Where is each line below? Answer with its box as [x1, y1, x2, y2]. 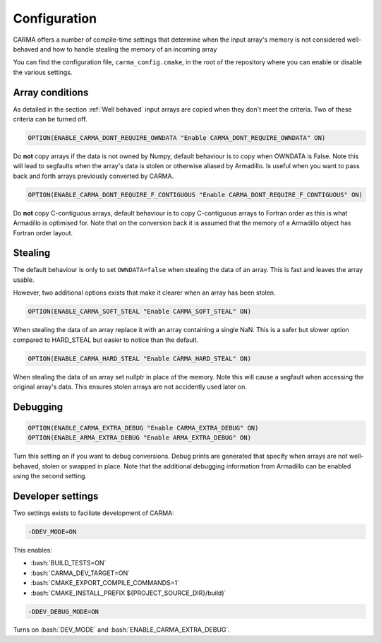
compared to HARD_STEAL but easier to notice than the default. [13, 336, 199, 344]
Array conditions [13, 86, 89, 98]
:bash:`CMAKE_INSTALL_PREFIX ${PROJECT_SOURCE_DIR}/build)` [30, 589, 226, 597]
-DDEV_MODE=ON [28, 527, 77, 536]
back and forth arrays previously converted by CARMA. [13, 172, 174, 180]
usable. [13, 276, 35, 284]
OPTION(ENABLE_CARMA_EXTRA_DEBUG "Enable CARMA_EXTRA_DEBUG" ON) [28, 424, 259, 432]
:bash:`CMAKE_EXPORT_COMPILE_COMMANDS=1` [30, 579, 180, 587]
